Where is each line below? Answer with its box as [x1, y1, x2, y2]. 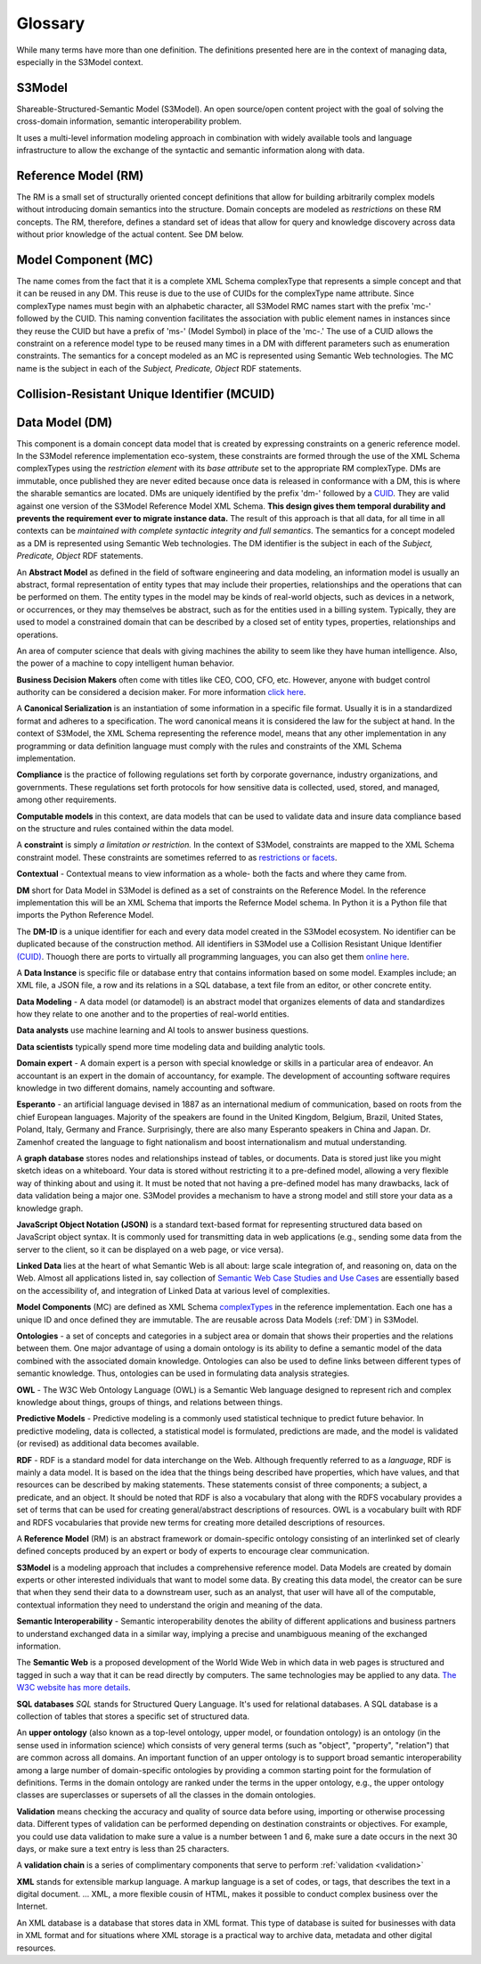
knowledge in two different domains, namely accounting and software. [16, 1083, 275, 1093]
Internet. [16, 1901, 48, 1911]
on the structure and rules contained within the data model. [16, 822, 234, 833]
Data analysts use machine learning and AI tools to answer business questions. [16, 1025, 309, 1035]
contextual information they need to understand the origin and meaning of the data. [16, 1600, 322, 1610]
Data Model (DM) [16, 414, 113, 430]
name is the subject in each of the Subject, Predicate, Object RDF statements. [16, 363, 302, 373]
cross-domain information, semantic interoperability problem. [16, 116, 242, 127]
